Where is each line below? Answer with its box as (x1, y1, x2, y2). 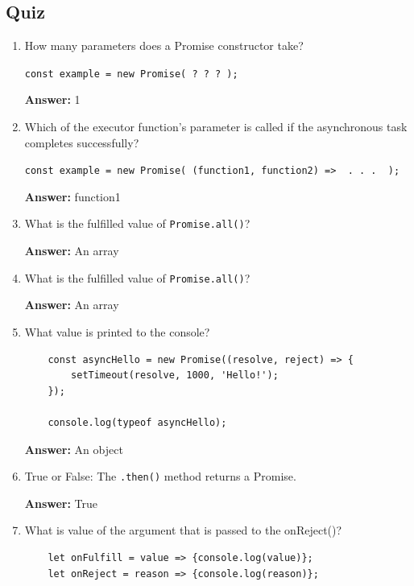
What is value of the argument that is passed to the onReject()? (24, 522, 342, 539)
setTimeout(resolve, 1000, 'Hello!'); (71, 369, 279, 382)
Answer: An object (24, 440, 123, 457)
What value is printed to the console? (24, 323, 210, 340)
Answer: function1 (24, 188, 121, 204)
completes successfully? (24, 134, 139, 151)
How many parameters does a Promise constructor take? (24, 37, 304, 54)
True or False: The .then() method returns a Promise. (24, 468, 296, 485)
